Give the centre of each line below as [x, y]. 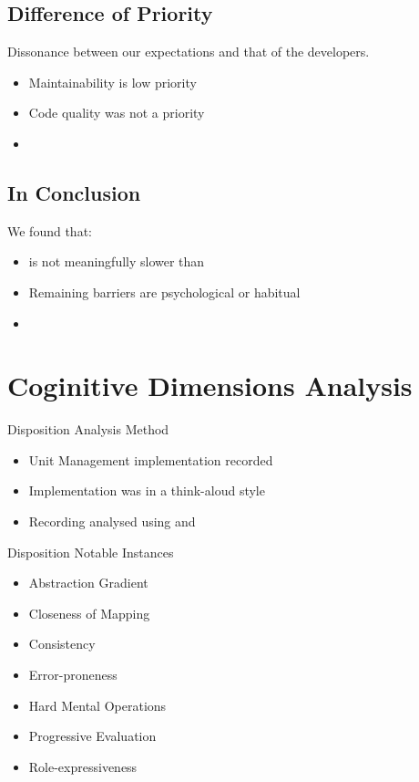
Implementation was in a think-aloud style [147, 490]
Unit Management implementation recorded [151, 459]
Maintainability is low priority [112, 82]
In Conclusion [74, 192]
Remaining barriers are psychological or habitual [164, 292]
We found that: [50, 230]
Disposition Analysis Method [88, 429]
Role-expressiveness [83, 766]
